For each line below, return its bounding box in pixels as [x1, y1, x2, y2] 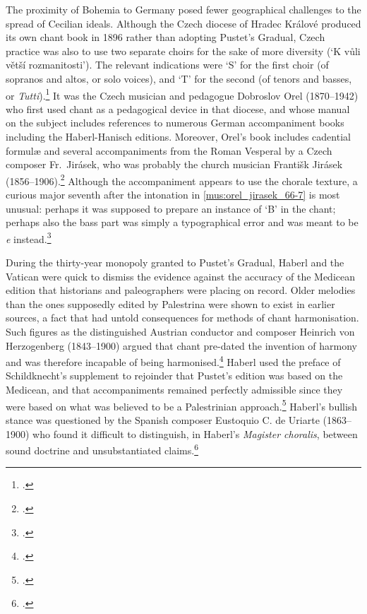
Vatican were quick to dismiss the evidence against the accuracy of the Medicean [6, 268, 355, 283]
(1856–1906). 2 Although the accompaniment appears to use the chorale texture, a [6, 171, 358, 188]
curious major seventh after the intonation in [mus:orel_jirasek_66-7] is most [6, 187, 340, 202]
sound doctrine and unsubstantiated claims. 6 [6, 441, 199, 457]
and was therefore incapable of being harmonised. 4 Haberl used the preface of [6, 353, 341, 369]
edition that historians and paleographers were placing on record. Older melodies [6, 283, 356, 297]
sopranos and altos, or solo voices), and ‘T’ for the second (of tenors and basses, [6, 71, 352, 85]
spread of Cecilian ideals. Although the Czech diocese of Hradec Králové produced [6, 16, 361, 30]
